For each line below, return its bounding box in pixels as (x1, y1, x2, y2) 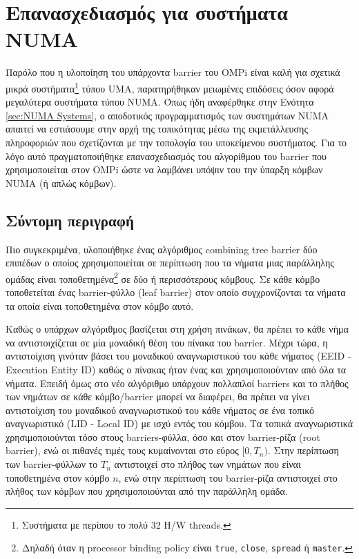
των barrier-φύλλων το (6, 457, 98, 471)
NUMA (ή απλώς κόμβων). (6, 175, 117, 190)
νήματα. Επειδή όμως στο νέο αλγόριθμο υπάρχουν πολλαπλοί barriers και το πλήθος (6, 375, 349, 390)
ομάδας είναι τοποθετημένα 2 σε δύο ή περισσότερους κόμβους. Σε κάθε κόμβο (6, 269, 320, 286)
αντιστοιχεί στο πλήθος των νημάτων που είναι (114, 457, 301, 471)
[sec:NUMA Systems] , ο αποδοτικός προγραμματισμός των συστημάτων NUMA (6, 108, 329, 122)
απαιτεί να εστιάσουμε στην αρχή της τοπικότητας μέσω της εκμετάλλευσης (6, 121, 308, 136)
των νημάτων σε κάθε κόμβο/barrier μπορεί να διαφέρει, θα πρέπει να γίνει (6, 389, 310, 404)
